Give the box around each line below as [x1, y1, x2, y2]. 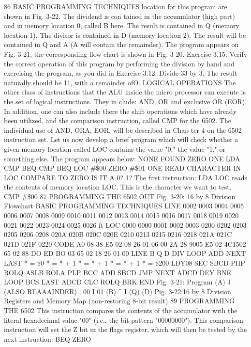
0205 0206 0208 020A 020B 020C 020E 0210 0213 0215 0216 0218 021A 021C [4, 229, 232, 239]
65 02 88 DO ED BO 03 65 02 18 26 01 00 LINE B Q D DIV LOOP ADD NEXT [4, 248, 246, 258]
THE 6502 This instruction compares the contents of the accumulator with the [4, 305, 237, 315]
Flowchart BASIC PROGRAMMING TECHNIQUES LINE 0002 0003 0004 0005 [4, 201, 244, 211]
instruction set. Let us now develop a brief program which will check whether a [4, 134, 238, 144]
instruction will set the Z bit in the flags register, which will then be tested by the [4, 324, 247, 334]
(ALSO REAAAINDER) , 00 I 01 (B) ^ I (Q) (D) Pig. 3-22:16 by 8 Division [4, 286, 231, 296]
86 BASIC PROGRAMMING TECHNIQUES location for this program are [4, 1, 227, 11]
